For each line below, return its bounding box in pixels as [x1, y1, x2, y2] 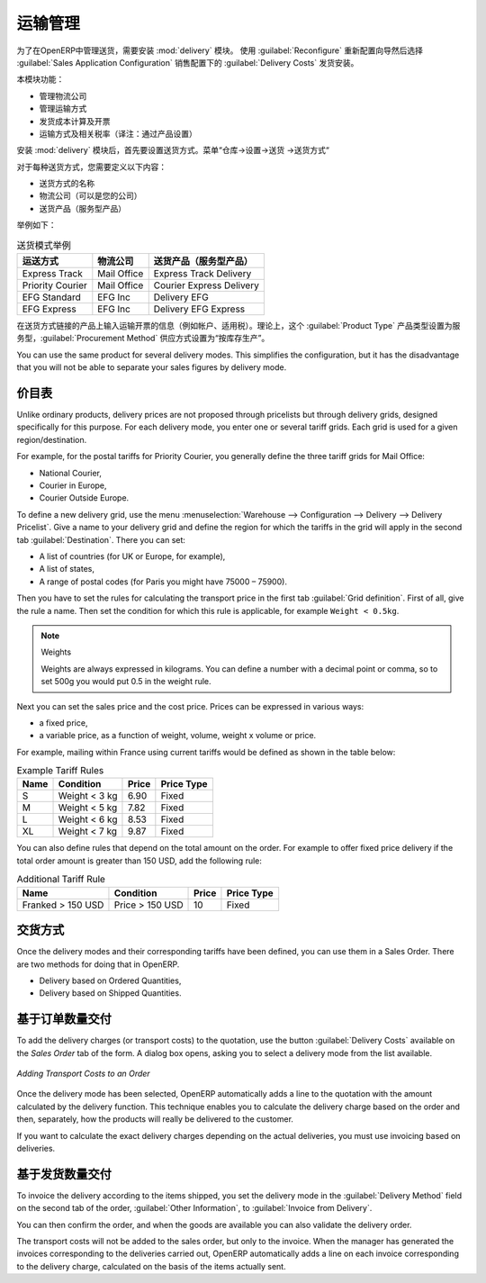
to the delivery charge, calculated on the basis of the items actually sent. [16, 1260, 287, 1271]
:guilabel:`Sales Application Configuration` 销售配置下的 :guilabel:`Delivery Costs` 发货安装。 [16, 57, 359, 68]
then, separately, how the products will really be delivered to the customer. [16, 1114, 294, 1125]
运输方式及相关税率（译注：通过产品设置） [39, 128, 197, 139]
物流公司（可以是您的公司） [39, 190, 142, 202]
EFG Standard [22, 291, 81, 303]
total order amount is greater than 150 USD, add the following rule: [16, 855, 263, 866]
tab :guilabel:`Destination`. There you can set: [16, 534, 186, 545]
